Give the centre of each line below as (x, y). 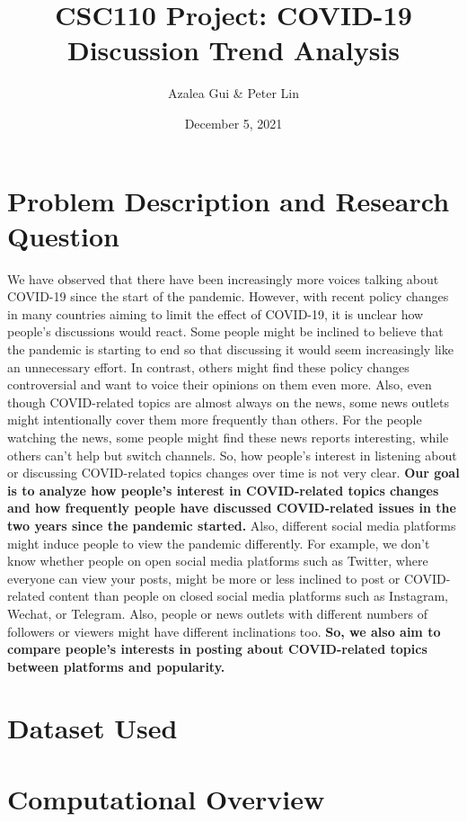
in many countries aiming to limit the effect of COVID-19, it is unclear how (216, 313)
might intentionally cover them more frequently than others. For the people (215, 420)
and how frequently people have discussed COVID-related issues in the (232, 508)
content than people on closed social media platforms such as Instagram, (248, 596)
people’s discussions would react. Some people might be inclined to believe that (225, 331)
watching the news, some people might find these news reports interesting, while (228, 437)
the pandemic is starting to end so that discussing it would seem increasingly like (230, 349)
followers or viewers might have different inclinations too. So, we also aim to (224, 631)
